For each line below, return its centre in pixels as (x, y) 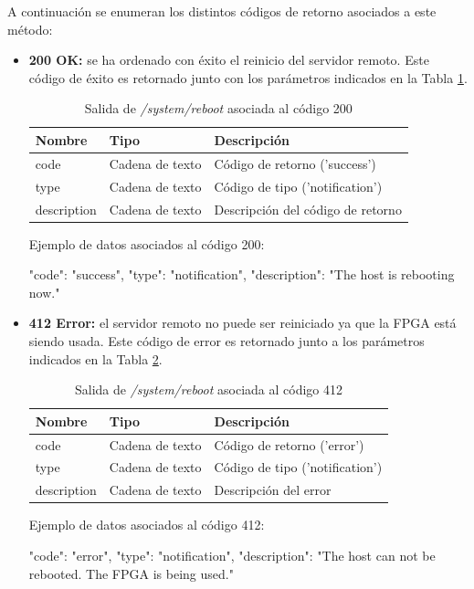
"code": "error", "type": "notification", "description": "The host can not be (232, 555)
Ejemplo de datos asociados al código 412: (147, 525)
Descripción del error (273, 490)
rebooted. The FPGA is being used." (131, 573)
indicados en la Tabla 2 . (95, 358)
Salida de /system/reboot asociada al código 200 (218, 108)
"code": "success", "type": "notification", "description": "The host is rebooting (242, 274)
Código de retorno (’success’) (295, 163)
